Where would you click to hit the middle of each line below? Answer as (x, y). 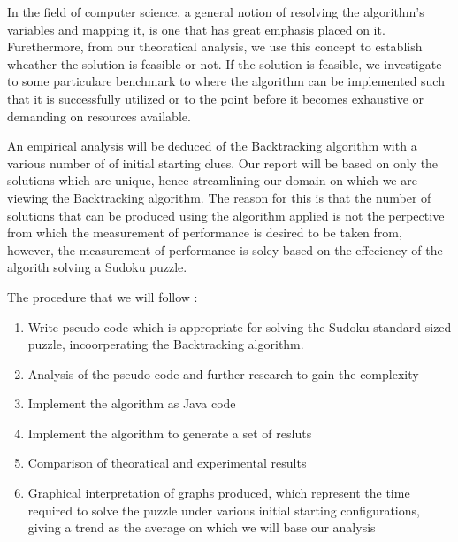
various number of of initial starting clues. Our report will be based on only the (223, 163)
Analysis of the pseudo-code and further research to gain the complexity (223, 373)
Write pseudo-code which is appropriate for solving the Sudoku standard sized (240, 326)
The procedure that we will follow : (103, 296)
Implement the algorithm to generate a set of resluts (170, 433)
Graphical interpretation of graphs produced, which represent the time (219, 493)
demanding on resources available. (99, 116)
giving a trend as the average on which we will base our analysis (202, 527)
